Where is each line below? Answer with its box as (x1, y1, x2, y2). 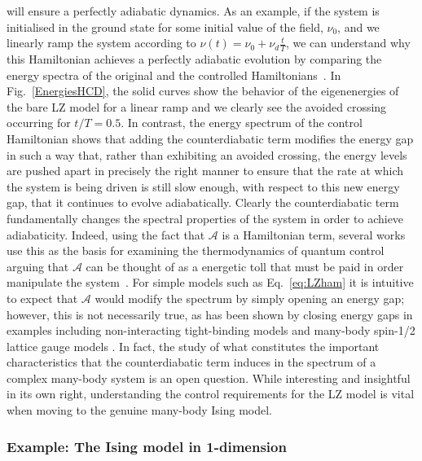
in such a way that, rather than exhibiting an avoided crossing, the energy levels (7, 146, 407, 163)
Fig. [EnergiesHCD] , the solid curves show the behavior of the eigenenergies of (7, 82, 399, 99)
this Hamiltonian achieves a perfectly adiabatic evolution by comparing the (7, 50, 382, 68)
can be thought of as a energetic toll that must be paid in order (86, 257, 404, 274)
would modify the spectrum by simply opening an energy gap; (95, 289, 405, 306)
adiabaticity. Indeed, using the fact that (7, 226, 205, 243)
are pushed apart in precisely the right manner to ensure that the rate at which (7, 162, 404, 179)
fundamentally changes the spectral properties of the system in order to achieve (7, 209, 404, 226)
